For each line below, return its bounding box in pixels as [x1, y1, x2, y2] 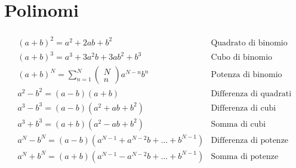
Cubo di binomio [211, 53, 273, 62]
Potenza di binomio [211, 71, 282, 80]
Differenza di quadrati [211, 89, 292, 98]
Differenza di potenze [211, 136, 289, 145]
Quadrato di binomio [211, 38, 288, 47]
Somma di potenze [211, 152, 279, 161]
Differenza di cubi [211, 103, 276, 112]
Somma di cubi [211, 120, 266, 129]
